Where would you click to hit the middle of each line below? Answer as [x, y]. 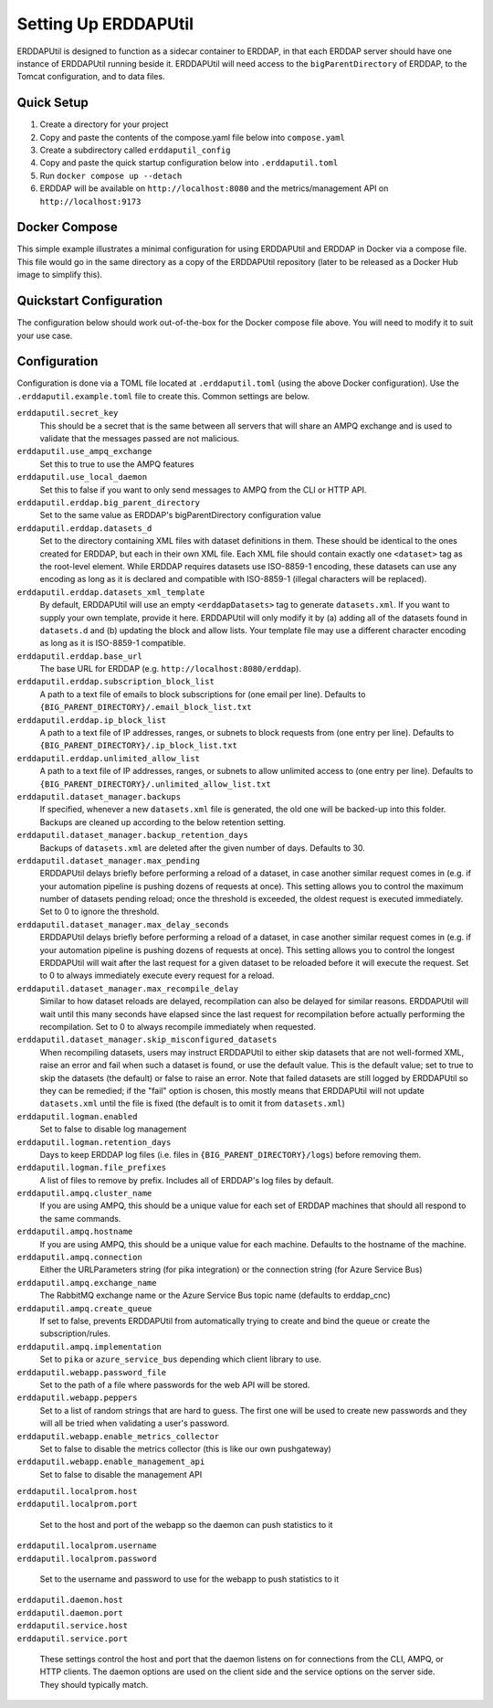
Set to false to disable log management [113, 1130]
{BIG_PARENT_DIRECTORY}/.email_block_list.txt [146, 707]
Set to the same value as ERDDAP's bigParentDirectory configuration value [180, 515]
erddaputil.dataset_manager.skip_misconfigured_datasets [147, 1040]
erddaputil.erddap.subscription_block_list [115, 682]
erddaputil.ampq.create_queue [84, 1308]
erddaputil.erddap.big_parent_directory [109, 502]
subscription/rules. [75, 1333]
